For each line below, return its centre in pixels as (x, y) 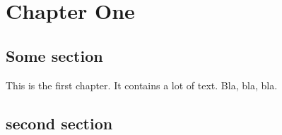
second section (59, 123)
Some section (54, 55)
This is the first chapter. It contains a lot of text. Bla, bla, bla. (142, 85)
